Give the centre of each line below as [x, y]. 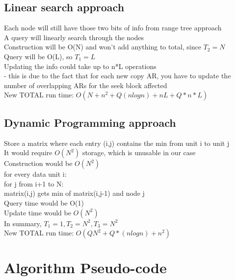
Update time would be [38, 212]
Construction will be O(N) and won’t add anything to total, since [103, 47]
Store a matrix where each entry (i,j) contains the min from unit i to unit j [117, 143]
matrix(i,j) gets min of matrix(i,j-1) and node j [74, 193]
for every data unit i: [35, 174]
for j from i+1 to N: [34, 183]
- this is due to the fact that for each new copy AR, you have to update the [117, 76]
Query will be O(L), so [38, 56]
